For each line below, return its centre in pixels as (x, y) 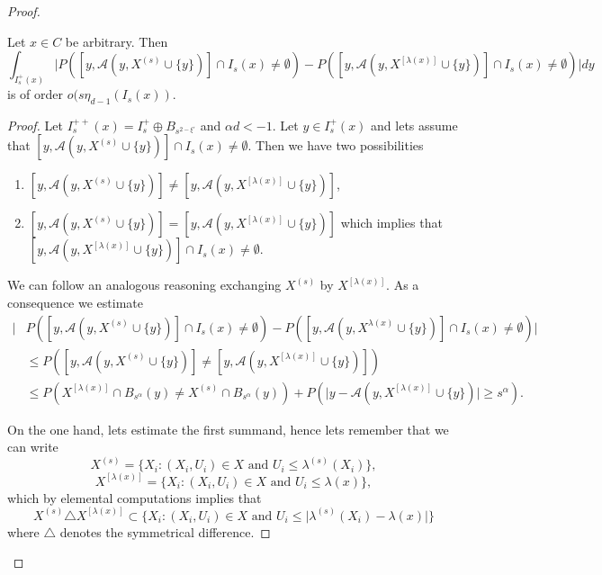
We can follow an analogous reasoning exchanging (144, 285)
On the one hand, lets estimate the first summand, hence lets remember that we (228, 429)
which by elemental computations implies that (135, 497)
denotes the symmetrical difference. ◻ (165, 531)
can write (33, 447)
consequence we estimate (75, 303)
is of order (35, 94)
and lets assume (414, 125)
